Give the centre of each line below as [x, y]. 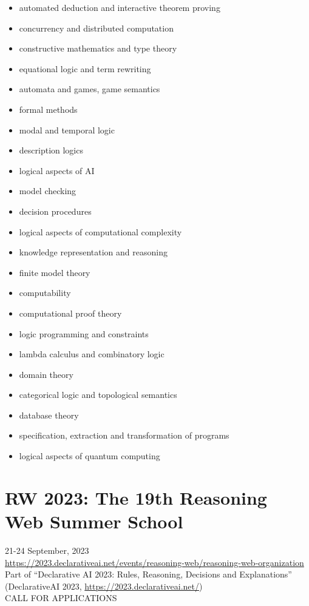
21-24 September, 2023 [47, 550]
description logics [51, 150]
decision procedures [55, 211]
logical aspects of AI [57, 170]
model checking [48, 191]
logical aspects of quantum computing [90, 456]
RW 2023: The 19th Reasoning [136, 497]
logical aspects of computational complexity [100, 231]
